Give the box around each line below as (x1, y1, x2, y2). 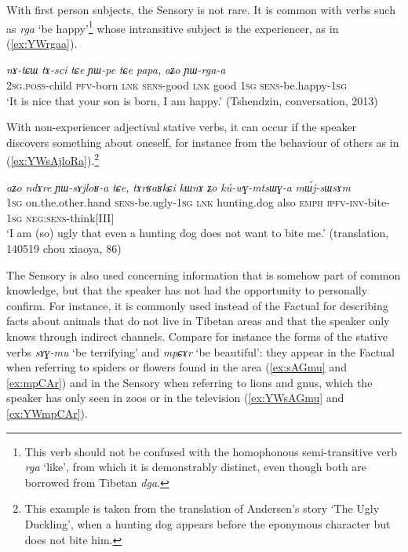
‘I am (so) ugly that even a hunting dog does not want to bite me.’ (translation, (6, 225, 389, 241)
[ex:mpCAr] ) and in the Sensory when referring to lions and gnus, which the (6, 374, 373, 390)
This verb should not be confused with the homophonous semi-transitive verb (24, 443, 398, 459)
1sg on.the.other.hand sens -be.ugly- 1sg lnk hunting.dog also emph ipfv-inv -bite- (6, 194, 390, 210)
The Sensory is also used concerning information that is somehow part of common (6, 266, 401, 283)
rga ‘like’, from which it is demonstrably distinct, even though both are (24, 459, 367, 475)
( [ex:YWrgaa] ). (6, 35, 78, 51)
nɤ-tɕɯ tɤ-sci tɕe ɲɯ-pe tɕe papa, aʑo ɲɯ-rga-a (6, 61, 226, 78)
